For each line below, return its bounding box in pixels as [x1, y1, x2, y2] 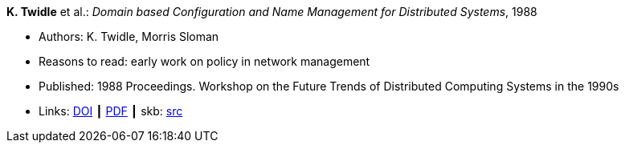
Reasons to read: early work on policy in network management [39, 54, 370, 68]
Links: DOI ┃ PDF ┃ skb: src [39, 104, 183, 118]
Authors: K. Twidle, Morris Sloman [39, 30, 219, 43]
